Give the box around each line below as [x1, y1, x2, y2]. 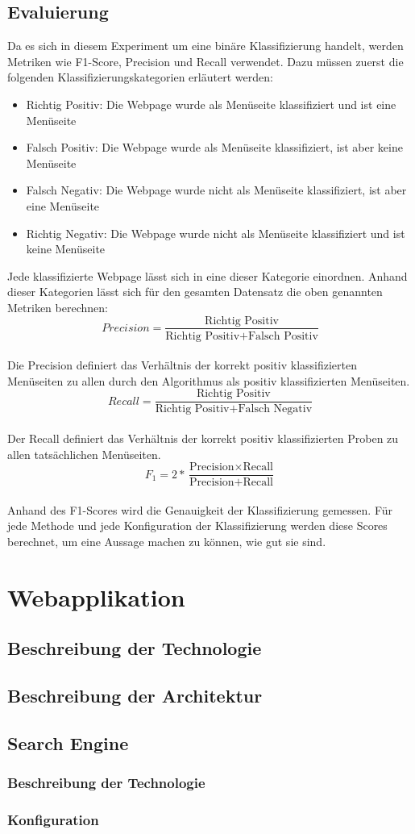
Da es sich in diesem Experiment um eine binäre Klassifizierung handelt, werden [7, 37, 404, 54]
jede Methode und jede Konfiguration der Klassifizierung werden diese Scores [7, 517, 388, 534]
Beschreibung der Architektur [7, 683, 263, 708]
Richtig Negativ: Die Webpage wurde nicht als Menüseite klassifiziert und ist [26, 224, 405, 241]
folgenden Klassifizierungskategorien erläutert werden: [7, 69, 273, 85]
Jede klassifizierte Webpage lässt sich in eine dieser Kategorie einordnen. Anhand [7, 267, 408, 284]
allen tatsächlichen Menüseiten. [7, 445, 161, 462]
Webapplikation [7, 580, 185, 613]
